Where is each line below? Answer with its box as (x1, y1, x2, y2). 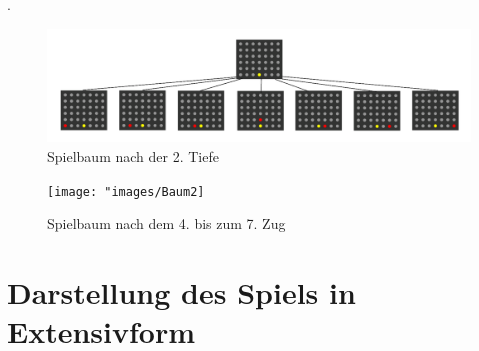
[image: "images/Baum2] (47, 184, 205, 199)
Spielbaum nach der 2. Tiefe (47, 146, 219, 167)
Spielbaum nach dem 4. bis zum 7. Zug (47, 213, 286, 234)
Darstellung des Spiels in (7, 272, 356, 313)
